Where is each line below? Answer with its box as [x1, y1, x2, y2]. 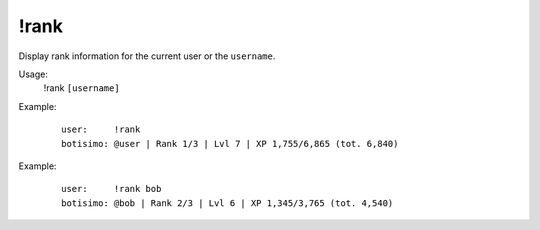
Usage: [18, 68, 49, 80]
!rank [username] [43, 82, 120, 94]
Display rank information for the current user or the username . [18, 50, 276, 62]
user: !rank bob [61, 183, 162, 195]
